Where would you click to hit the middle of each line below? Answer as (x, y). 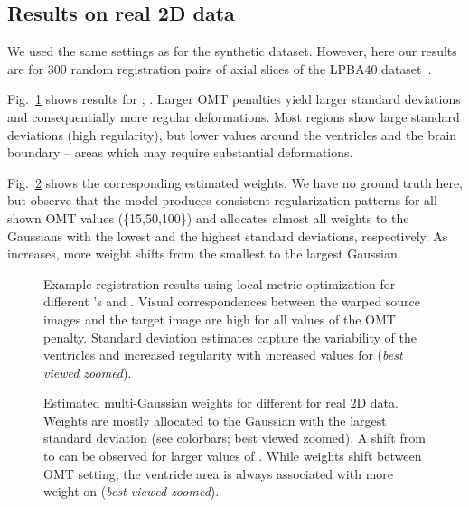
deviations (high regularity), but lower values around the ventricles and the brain (232, 134)
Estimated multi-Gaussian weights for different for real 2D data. (221, 403)
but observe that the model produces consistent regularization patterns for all (222, 200)
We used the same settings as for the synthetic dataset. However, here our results (232, 51)
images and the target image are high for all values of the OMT (220, 319)
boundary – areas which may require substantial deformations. (180, 152)
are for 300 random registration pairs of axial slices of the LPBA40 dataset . (220, 68)
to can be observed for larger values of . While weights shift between (233, 456)
